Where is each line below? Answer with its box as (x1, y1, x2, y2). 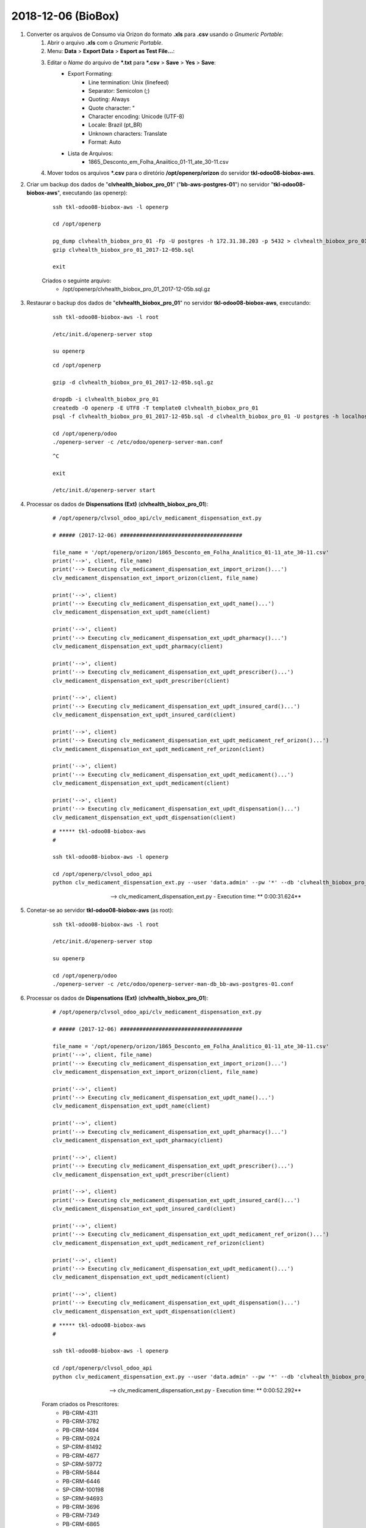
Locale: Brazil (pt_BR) (88, 121, 143, 128)
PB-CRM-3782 (62, 1418, 100, 1425)
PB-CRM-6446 (62, 1477, 101, 1485)
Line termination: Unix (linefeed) (88, 78, 169, 86)
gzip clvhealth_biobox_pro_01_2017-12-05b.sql (52, 246, 195, 253)
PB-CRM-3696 (62, 1504, 100, 1511)
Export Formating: (68, 70, 113, 78)
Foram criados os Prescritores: (41, 1400, 119, 1408)
